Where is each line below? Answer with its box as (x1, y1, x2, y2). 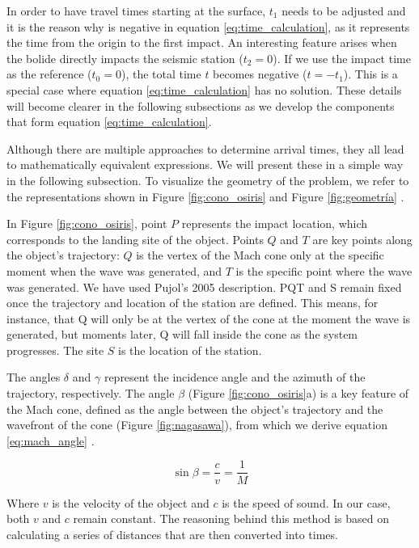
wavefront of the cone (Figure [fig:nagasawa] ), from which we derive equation (6, 416, 387, 433)
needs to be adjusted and (281, 2, 406, 19)
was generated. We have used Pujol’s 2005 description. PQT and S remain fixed (6, 278, 402, 295)
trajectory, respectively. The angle (6, 385, 175, 402)
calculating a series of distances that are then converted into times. (6, 525, 338, 542)
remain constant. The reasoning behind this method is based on (73, 510, 390, 527)
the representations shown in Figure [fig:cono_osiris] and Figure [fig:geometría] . (6, 188, 404, 204)
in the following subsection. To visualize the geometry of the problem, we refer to (6, 171, 409, 188)
